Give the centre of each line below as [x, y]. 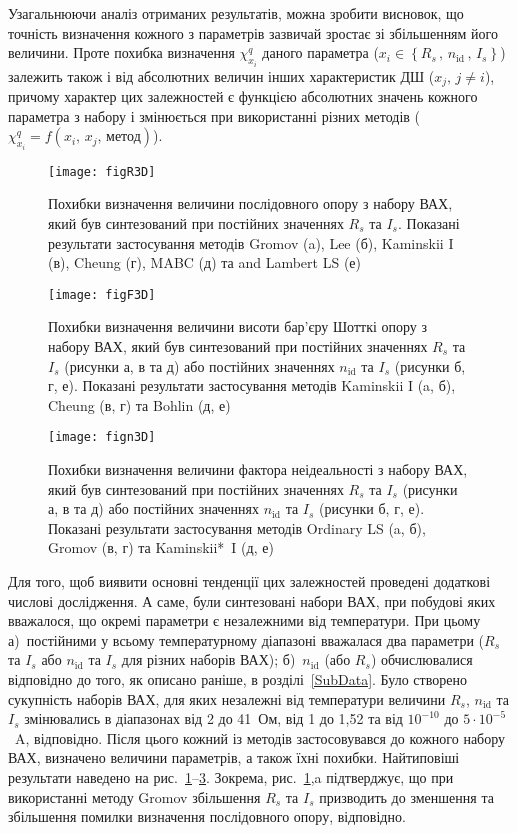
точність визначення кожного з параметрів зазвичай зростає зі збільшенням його [253, 32]
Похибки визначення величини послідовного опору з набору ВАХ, [250, 203]
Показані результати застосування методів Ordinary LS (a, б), [237, 527]
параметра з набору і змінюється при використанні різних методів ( [214, 115]
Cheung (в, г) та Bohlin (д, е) [139, 404]
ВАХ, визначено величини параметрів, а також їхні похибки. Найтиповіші [234, 757]
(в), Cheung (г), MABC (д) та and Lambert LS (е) [204, 262]
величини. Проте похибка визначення [121, 52]
